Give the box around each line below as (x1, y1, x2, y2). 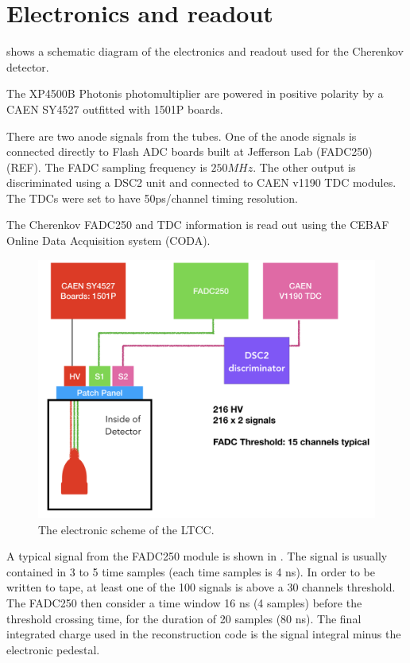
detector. (6, 58, 49, 75)
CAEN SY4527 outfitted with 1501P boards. (6, 100, 223, 117)
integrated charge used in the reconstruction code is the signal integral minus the (6, 626, 401, 642)
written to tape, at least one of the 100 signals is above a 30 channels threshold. (6, 579, 396, 595)
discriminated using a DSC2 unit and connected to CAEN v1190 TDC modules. (6, 174, 396, 191)
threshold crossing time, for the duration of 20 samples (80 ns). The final (6, 610, 362, 626)
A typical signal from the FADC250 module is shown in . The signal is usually (6, 548, 388, 564)
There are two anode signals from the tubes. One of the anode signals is (6, 127, 357, 144)
